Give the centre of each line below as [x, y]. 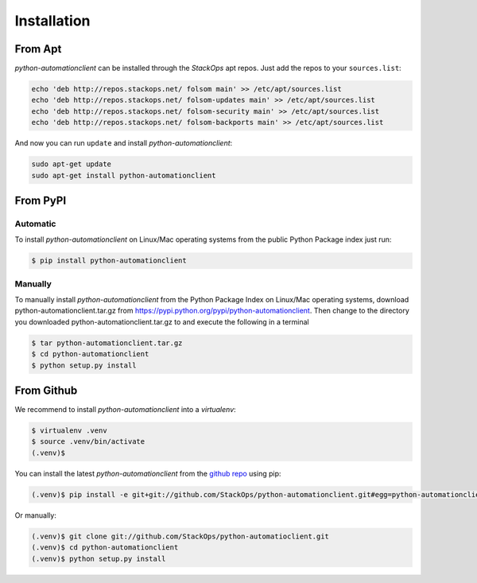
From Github [46, 391]
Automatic [35, 223]
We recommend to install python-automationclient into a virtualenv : [125, 410]
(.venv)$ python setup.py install [99, 558]
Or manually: [36, 515]
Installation [52, 21]
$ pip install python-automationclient [109, 261]
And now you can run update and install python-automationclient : [124, 143]
